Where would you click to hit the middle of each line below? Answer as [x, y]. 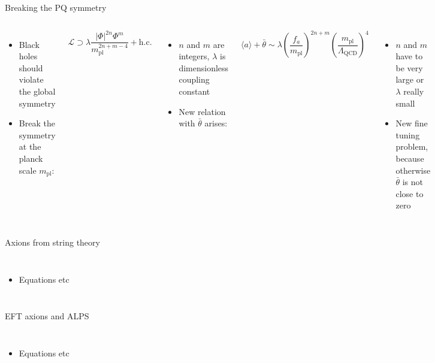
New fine [412, 123]
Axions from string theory [52, 242]
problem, [412, 146]
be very [409, 67]
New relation [202, 111]
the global [37, 91]
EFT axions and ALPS [47, 316]
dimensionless [204, 67]
